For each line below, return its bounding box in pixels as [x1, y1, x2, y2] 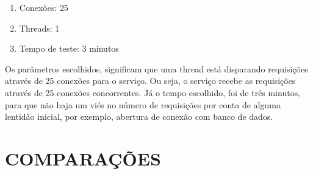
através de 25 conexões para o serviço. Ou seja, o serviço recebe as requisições [5, 74, 296, 87]
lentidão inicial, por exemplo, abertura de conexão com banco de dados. [5, 110, 273, 123]
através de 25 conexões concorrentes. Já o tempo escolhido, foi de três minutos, [5, 86, 301, 99]
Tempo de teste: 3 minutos [19, 42, 119, 55]
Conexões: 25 [19, 1, 68, 13]
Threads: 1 [19, 21, 60, 34]
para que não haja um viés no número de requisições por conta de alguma [5, 98, 281, 111]
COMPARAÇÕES [5, 145, 161, 170]
